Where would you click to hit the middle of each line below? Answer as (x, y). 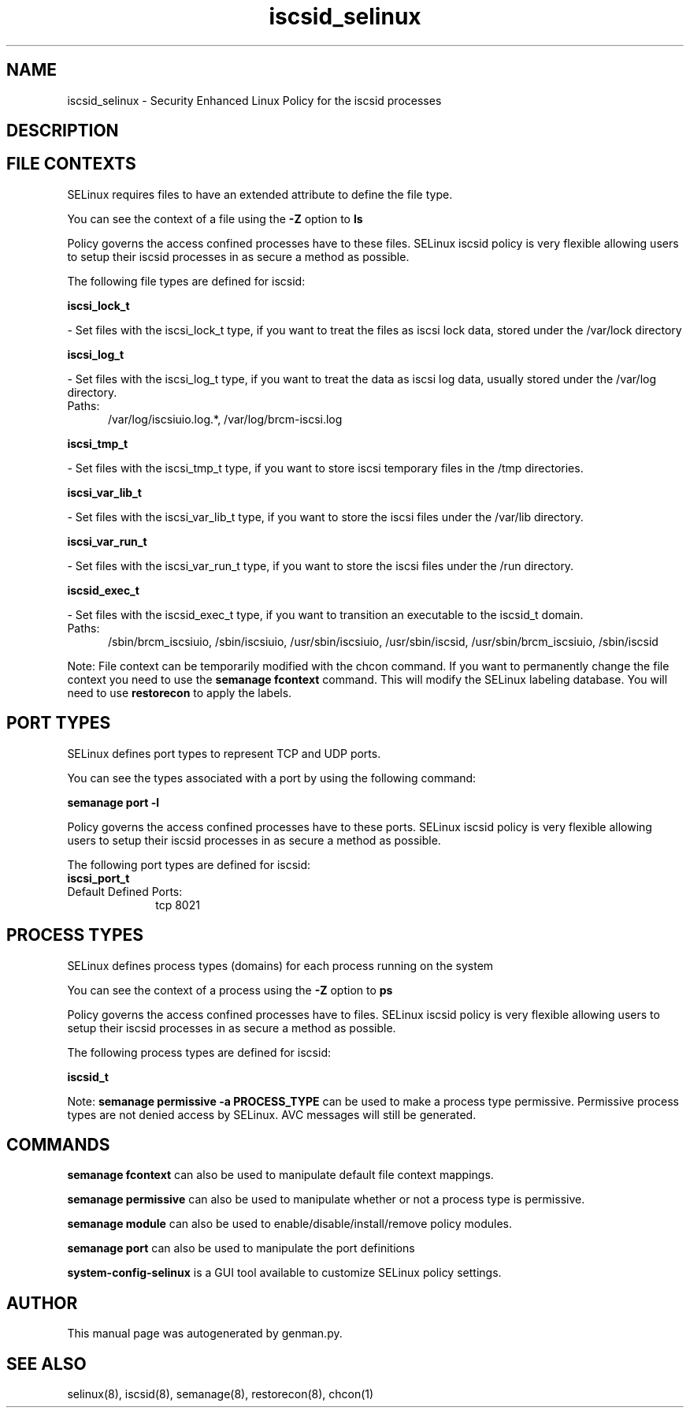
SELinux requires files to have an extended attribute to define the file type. (260, 194)
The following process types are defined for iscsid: (199, 1052)
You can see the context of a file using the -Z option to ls (215, 218)
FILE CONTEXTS (71, 164)
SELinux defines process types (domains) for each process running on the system (280, 965)
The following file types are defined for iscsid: (186, 281)
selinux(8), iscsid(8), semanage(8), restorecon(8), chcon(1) (221, 1394)
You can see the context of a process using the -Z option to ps (230, 990)
